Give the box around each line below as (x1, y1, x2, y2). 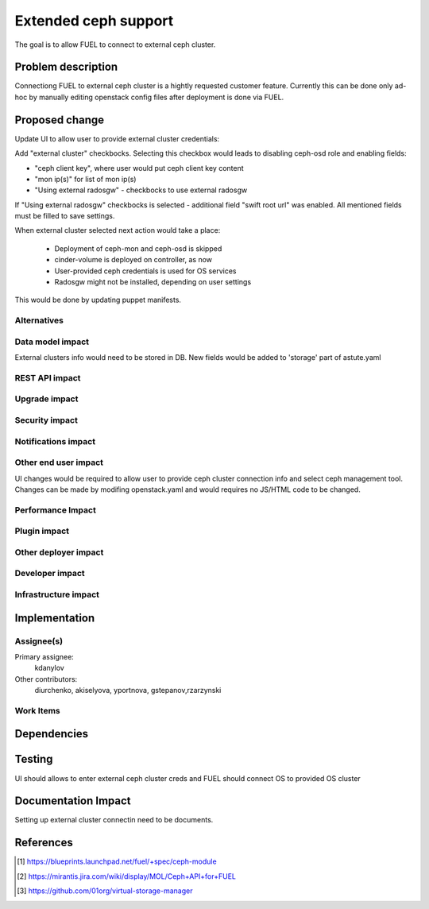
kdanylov (34, 663, 65, 673)
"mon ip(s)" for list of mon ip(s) (34, 174, 137, 184)
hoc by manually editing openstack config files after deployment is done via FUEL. (14, 92, 284, 102)
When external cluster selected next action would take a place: (14, 226, 221, 235)
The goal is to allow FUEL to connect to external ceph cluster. (14, 40, 216, 49)
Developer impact (14, 568, 85, 579)
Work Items (14, 705, 60, 716)
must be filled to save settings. (14, 211, 115, 221)
